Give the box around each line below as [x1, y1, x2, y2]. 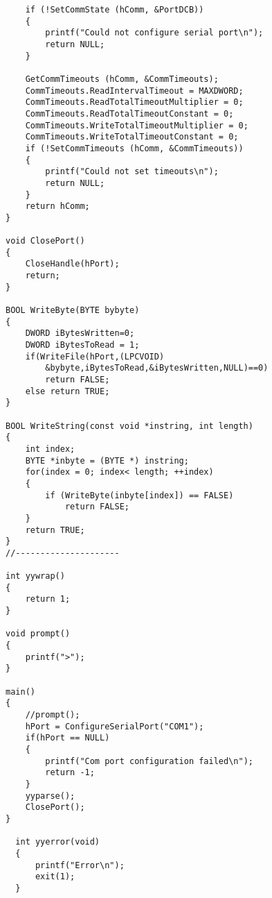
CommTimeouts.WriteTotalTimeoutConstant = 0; [25, 132, 239, 142]
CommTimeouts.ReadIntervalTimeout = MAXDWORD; [25, 85, 244, 96]
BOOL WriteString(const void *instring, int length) [6, 421, 253, 431]
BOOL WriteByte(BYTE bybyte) [6, 305, 140, 316]
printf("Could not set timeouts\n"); [45, 167, 219, 177]
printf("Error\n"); [35, 860, 125, 870]
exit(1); [35, 872, 75, 882]
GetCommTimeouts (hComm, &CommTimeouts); [25, 74, 219, 84]
